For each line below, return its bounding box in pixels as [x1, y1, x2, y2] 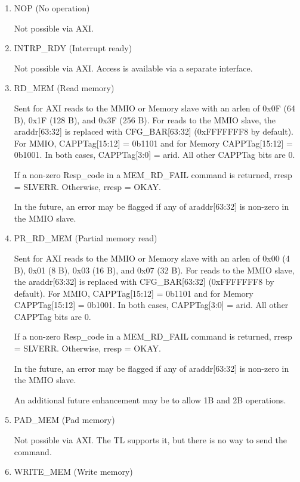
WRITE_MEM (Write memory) [14, 465, 133, 478]
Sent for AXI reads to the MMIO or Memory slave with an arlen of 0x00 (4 [14, 251, 290, 264]
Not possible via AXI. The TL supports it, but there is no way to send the [14, 434, 287, 446]
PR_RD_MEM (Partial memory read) [14, 232, 157, 244]
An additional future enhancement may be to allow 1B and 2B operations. [14, 393, 286, 406]
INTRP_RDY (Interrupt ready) [14, 42, 132, 54]
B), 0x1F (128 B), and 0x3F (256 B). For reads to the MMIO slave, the [14, 113, 276, 126]
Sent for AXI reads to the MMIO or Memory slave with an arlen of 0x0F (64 [14, 101, 295, 114]
